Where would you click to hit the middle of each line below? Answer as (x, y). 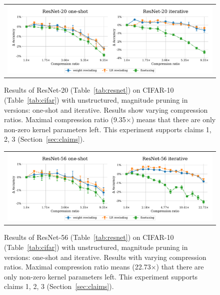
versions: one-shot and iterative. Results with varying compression (105, 257)
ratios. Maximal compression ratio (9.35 (65, 119)
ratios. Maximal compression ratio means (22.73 (77, 267)
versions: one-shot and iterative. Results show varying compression (106, 109)
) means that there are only (173, 119)
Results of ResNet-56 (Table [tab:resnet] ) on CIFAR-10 (89, 237)
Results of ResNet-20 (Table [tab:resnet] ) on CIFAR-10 (89, 90)
